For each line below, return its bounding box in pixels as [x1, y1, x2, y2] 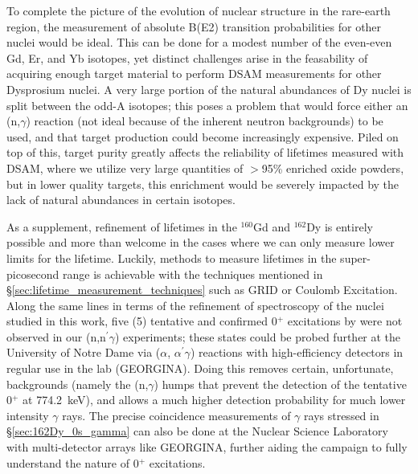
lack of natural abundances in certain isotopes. [6, 191, 236, 208]
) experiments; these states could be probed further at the [114, 328, 401, 345]
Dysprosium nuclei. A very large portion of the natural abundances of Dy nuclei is [6, 80, 412, 97]
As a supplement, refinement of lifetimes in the [6, 218, 237, 235]
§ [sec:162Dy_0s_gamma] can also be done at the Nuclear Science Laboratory [6, 423, 388, 439]
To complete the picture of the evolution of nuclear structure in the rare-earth [6, 2, 391, 18]
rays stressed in [304, 407, 379, 423]
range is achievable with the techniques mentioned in [63, 265, 323, 282]
